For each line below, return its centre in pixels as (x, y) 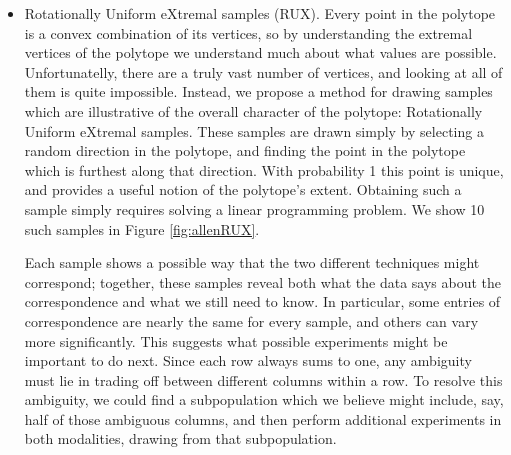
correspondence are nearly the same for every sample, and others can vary (251, 320)
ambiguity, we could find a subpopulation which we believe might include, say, (264, 399)
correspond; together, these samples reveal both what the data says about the (263, 281)
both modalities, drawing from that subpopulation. (180, 438)
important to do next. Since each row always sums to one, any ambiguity (248, 360)
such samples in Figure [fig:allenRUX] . (142, 228)
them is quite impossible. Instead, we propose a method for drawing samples (258, 91)
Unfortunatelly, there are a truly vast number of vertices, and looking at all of (263, 71)
